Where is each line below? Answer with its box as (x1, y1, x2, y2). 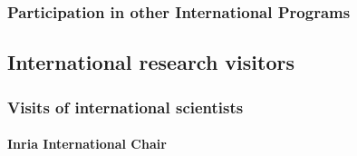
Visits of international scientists (7, 95, 244, 118)
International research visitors (7, 48, 294, 76)
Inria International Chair (7, 134, 167, 153)
